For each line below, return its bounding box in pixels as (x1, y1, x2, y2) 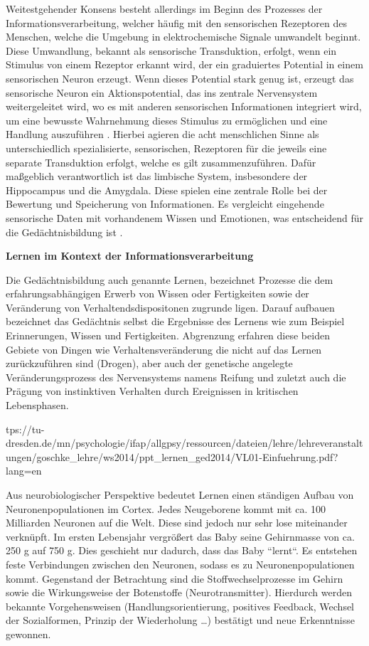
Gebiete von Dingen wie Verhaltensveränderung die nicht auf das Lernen (6, 341, 322, 356)
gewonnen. (6, 626, 51, 641)
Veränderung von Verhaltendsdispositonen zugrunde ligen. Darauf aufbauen (6, 300, 335, 314)
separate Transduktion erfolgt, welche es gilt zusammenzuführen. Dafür (6, 154, 316, 169)
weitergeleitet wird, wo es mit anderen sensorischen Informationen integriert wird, (6, 99, 362, 114)
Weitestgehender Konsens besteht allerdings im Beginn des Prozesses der (6, 1, 323, 16)
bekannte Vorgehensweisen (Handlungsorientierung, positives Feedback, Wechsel (6, 598, 355, 613)
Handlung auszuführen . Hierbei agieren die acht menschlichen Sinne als (6, 127, 319, 142)
